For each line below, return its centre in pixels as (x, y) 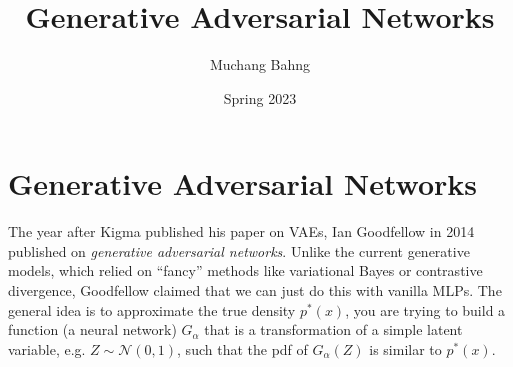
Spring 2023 (260, 97)
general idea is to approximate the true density (152, 309)
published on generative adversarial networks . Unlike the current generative (239, 250)
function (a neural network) (92, 329)
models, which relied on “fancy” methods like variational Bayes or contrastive (245, 270)
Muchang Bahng (260, 64)
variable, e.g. (47, 348)
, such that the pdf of (242, 348)
